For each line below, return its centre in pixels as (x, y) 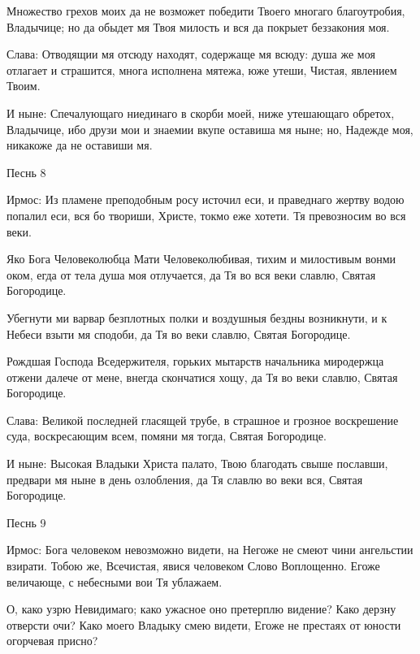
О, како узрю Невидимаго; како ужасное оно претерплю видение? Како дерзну (201, 609)
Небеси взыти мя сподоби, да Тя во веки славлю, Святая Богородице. (179, 333)
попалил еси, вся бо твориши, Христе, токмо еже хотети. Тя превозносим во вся (206, 215)
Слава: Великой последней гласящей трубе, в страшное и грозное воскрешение (203, 420)
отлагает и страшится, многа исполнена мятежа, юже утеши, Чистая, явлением (202, 69)
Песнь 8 (26, 172)
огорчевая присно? (52, 641)
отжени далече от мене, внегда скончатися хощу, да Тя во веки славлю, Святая (202, 377)
